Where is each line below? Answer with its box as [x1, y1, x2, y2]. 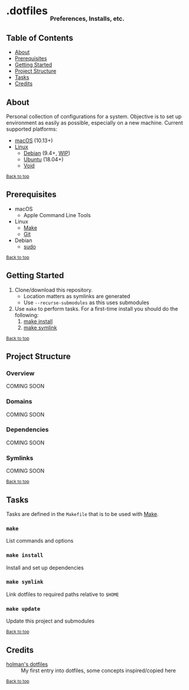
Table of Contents [6, 33, 74, 43]
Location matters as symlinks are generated [23, 292, 131, 299]
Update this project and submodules [6, 617, 94, 625]
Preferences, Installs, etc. [50, 15, 125, 23]
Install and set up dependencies [6, 564, 84, 571]
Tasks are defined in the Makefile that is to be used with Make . [6, 510, 159, 517]
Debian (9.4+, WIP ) [23, 149, 71, 156]
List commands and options [6, 537, 74, 544]
